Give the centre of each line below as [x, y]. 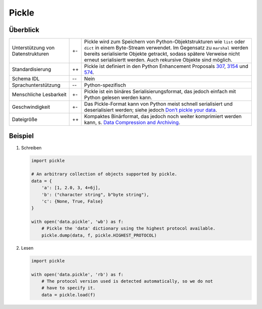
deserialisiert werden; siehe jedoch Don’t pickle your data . [151, 110]
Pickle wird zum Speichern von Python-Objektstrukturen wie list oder [164, 42]
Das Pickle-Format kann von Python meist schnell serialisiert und [158, 104]
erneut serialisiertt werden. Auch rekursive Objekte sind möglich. [158, 60]
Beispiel [21, 136]
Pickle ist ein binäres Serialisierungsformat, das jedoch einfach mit [160, 91]
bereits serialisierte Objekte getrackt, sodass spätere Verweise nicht [162, 54]
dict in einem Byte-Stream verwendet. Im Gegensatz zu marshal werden [166, 48]
